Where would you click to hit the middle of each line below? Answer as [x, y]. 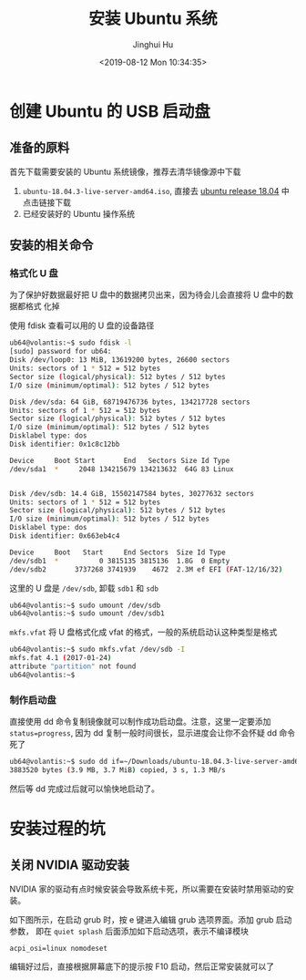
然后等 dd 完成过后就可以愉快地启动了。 [85, 789]
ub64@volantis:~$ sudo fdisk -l [71, 343]
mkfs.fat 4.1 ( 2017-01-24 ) [61, 658]
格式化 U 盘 [34, 273]
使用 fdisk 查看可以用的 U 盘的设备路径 [82, 325]
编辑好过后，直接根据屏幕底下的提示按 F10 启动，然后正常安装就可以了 [142, 966]
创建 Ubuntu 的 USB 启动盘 [110, 111]
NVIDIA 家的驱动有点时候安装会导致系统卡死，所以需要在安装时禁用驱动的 [148, 889]
